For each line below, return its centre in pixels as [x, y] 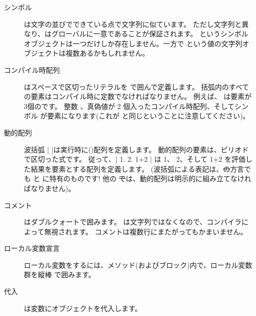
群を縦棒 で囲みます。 [60, 274]
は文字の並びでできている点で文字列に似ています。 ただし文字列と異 [136, 24]
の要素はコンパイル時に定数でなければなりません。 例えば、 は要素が [138, 96]
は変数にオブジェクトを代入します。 [83, 308]
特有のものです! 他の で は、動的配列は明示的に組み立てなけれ [150, 178]
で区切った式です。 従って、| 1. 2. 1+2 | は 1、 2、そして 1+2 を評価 [135, 159]
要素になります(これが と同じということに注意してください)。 [148, 116]
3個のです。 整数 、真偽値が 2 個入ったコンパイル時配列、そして [129, 106]
